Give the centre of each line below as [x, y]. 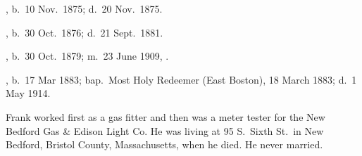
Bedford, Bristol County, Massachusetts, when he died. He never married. [164, 144]
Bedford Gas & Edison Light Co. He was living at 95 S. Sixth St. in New [165, 130]
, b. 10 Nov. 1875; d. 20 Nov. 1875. [84, 8]
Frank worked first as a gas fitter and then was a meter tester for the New [166, 116]
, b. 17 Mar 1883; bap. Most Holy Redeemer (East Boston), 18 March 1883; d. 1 [181, 79]
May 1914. [28, 93]
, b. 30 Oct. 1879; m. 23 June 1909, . [87, 56]
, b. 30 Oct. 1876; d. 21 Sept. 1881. [85, 32]
